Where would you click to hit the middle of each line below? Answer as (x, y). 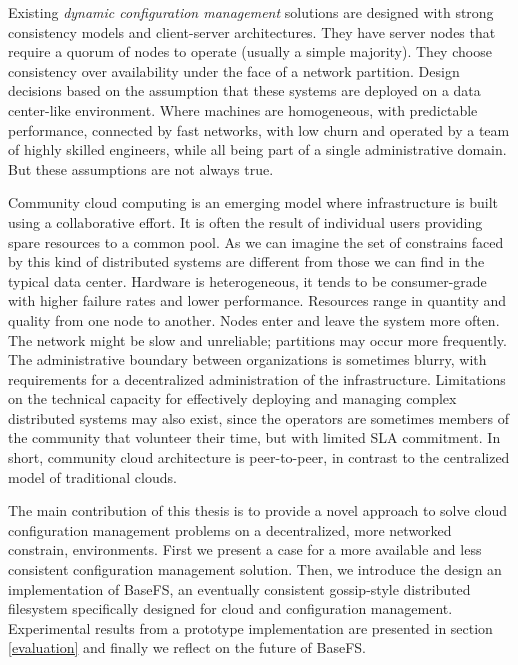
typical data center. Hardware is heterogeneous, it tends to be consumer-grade (247, 280)
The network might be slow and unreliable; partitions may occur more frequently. (257, 339)
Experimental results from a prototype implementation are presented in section (250, 627)
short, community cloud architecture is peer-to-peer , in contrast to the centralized (259, 457)
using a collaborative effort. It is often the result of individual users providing (245, 221)
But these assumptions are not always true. (141, 168)
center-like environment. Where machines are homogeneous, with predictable (243, 109)
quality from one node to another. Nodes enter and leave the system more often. (254, 319)
